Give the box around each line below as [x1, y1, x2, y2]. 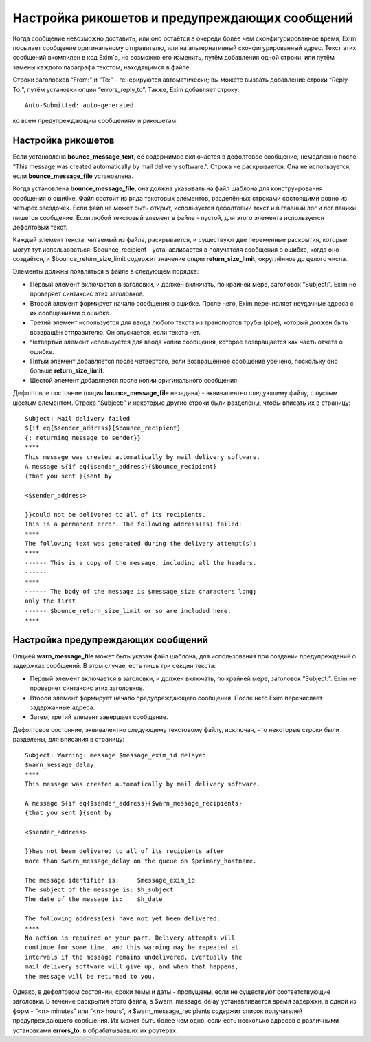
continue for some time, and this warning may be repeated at [25, 944, 239, 951]
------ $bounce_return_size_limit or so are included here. [25, 607, 232, 614]
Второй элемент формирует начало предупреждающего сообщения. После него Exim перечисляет [30, 694, 323, 702]
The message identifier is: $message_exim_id [25, 876, 196, 884]
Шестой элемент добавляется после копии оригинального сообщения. [30, 376, 240, 384]
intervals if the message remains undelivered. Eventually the [25, 953, 243, 961]
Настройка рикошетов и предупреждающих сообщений [12, 10, 354, 25]
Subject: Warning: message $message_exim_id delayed [25, 751, 206, 759]
